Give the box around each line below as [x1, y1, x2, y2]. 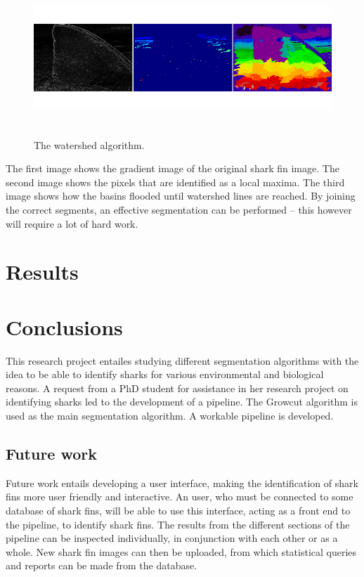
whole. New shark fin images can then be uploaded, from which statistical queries [6, 544, 357, 559]
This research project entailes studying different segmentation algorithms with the [6, 353, 359, 368]
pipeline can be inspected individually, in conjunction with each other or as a [6, 531, 338, 545]
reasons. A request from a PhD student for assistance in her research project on [6, 380, 349, 395]
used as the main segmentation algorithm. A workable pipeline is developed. [6, 408, 334, 423]
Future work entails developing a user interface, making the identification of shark [6, 475, 358, 490]
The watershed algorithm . [34, 137, 145, 152]
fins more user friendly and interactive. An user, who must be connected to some [6, 489, 353, 504]
